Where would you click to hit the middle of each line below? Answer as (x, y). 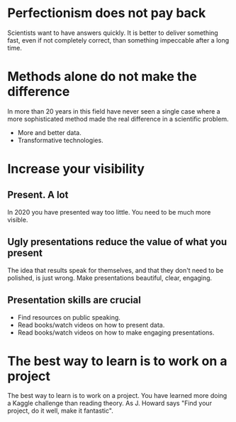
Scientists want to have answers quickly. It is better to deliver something (113, 33)
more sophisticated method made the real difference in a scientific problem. (118, 119)
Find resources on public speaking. (69, 317)
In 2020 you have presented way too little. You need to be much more (109, 212)
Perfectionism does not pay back (107, 13)
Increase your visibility (76, 169)
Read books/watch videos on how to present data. (91, 325)
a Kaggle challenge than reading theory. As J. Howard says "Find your (110, 404)
